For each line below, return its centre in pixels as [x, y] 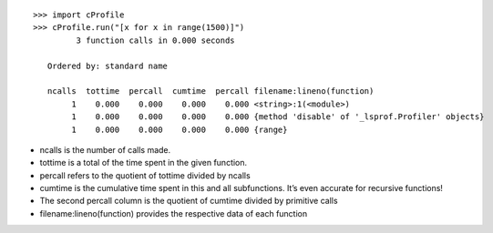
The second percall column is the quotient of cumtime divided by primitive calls [189, 201]
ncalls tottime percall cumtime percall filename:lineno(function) [211, 91]
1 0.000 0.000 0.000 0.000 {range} [180, 129]
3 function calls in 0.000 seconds [156, 40]
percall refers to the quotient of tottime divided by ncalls [145, 175]
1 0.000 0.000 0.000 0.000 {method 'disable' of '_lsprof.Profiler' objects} [278, 117]
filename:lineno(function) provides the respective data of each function [174, 213]
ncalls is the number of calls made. [105, 149]
